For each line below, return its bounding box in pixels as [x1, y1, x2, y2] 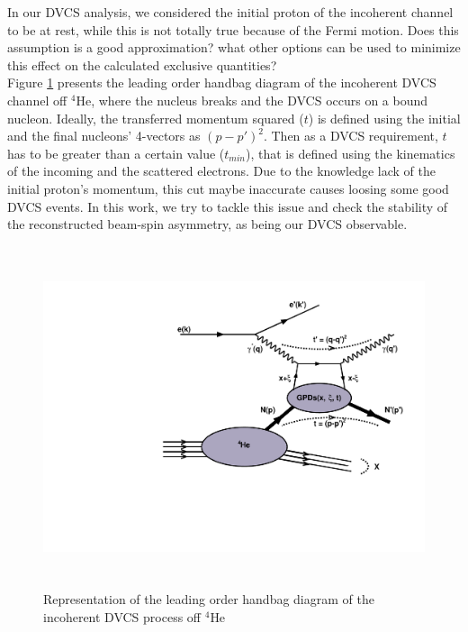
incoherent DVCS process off [43, 607, 202, 626]
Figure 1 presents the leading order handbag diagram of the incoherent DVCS [7, 73, 436, 92]
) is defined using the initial [308, 108, 461, 127]
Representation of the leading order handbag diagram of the [43, 590, 374, 609]
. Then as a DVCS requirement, [263, 126, 438, 145]
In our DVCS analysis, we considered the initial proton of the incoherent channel [7, 3, 454, 21]
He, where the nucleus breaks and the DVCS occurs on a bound [76, 90, 428, 109]
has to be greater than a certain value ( [7, 143, 225, 162]
